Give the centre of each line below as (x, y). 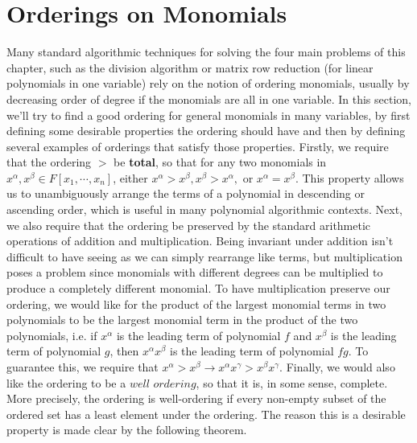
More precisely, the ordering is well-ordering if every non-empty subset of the (196, 398)
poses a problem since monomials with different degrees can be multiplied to (195, 272)
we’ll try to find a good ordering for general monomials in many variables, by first (208, 115)
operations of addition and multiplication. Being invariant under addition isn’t (200, 241)
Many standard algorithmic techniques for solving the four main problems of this (206, 52)
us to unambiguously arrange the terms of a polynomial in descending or (186, 193)
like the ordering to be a (66, 382)
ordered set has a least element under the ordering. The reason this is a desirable (206, 414)
